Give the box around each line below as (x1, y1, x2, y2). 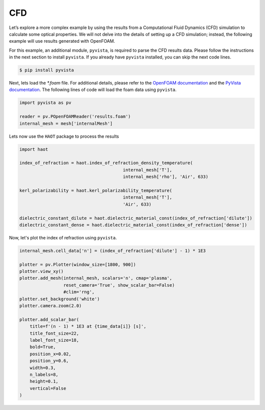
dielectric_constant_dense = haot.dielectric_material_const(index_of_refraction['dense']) (19, 222, 247, 228)
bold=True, (29, 344, 56, 350)
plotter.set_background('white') (19, 296, 100, 302)
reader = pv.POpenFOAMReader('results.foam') (19, 114, 131, 119)
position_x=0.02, (29, 351, 72, 356)
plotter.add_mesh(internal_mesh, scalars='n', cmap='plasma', (19, 275, 172, 281)
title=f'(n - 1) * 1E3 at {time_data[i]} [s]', (29, 323, 147, 329)
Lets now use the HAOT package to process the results (9, 133, 119, 139)
